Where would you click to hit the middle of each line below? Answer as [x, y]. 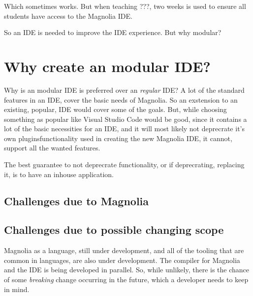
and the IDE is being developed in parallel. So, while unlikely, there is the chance [127, 270]
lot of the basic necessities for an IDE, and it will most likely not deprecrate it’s [124, 129]
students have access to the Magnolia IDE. [68, 16]
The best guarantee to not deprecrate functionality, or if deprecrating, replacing [124, 165]
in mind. [17, 289]
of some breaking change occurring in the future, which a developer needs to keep [126, 279]
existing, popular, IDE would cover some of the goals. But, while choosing [115, 109]
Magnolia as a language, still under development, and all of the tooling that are [124, 250]
